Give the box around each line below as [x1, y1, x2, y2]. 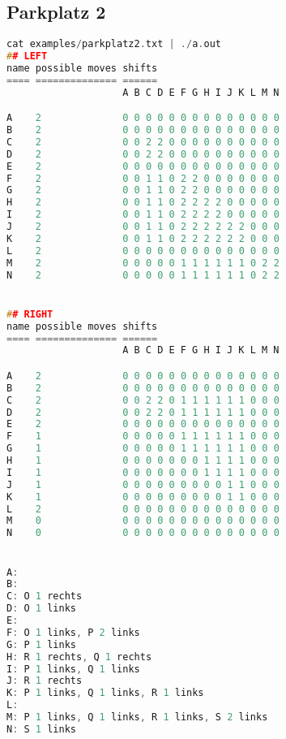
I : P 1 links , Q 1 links [6, 663, 140, 675]
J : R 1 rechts [6, 675, 83, 687]
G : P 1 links [6, 638, 76, 650]
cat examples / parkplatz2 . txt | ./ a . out [6, 38, 221, 50]
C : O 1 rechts [6, 590, 83, 603]
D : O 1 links [6, 603, 76, 615]
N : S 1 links [6, 723, 76, 735]
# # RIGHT [6, 308, 53, 320]
